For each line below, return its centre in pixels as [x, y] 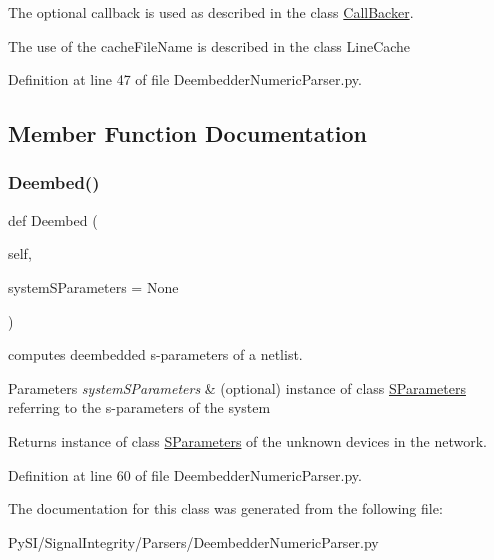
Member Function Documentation [188, 133]
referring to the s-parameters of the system [139, 407]
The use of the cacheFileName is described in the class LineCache [209, 45]
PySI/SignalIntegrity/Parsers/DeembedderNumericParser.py [193, 541]
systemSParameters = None [93, 286]
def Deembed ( [53, 219]
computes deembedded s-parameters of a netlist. [155, 354]
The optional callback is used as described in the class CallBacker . [211, 12]
